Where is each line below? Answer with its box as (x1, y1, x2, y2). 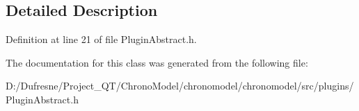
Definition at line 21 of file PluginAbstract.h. (6, 32, 197, 46)
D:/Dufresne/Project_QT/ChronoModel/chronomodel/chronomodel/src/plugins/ (6, 78, 354, 93)
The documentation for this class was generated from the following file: (6, 55, 308, 69)
